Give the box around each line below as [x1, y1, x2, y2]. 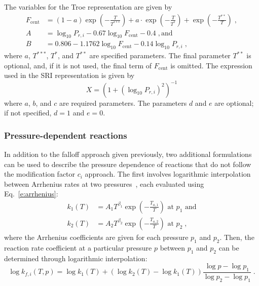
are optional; [214, 97, 254, 108]
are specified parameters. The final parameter [89, 50, 231, 61]
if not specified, [4, 107, 52, 118]
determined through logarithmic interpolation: [4, 253, 147, 263]
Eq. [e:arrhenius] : [4, 188, 58, 199]
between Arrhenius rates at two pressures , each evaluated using [4, 178, 204, 189]
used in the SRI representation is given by [4, 70, 135, 80]
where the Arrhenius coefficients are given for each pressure [4, 232, 189, 242]
